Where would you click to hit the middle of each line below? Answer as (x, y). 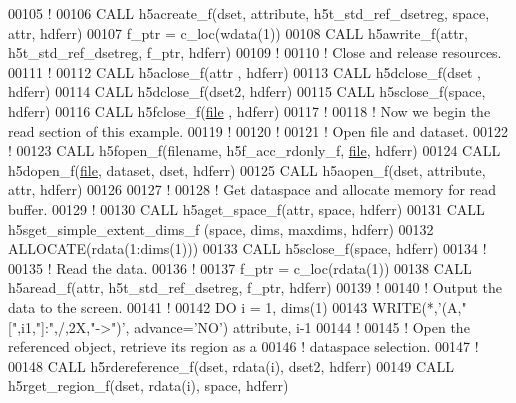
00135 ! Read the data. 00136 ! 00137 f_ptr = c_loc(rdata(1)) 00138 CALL (240, 267)
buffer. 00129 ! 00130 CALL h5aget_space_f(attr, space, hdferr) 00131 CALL (246, 208)
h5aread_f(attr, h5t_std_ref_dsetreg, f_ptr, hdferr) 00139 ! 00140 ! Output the (255, 287)
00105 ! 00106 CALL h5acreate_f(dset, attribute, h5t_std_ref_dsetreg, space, (249, 13)
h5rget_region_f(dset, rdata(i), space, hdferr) (148, 385)
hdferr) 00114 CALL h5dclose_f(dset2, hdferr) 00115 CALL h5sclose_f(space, (247, 91)
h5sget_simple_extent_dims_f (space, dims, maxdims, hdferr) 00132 (221, 228)
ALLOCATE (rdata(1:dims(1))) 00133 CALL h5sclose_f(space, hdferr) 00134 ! (247, 248)
